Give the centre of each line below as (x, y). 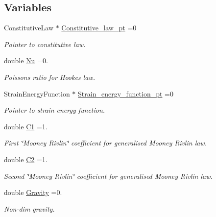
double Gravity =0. (33, 192)
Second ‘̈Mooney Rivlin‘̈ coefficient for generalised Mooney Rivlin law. (108, 176)
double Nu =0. (26, 60)
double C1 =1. (26, 126)
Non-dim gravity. (29, 208)
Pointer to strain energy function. (55, 110)
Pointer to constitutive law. (45, 44)
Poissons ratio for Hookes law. (49, 77)
